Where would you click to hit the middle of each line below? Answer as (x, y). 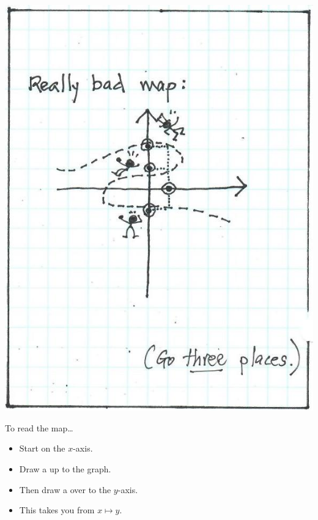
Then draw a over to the (65, 489)
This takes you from (57, 510)
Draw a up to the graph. (65, 468)
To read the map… (39, 427)
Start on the (42, 448)
